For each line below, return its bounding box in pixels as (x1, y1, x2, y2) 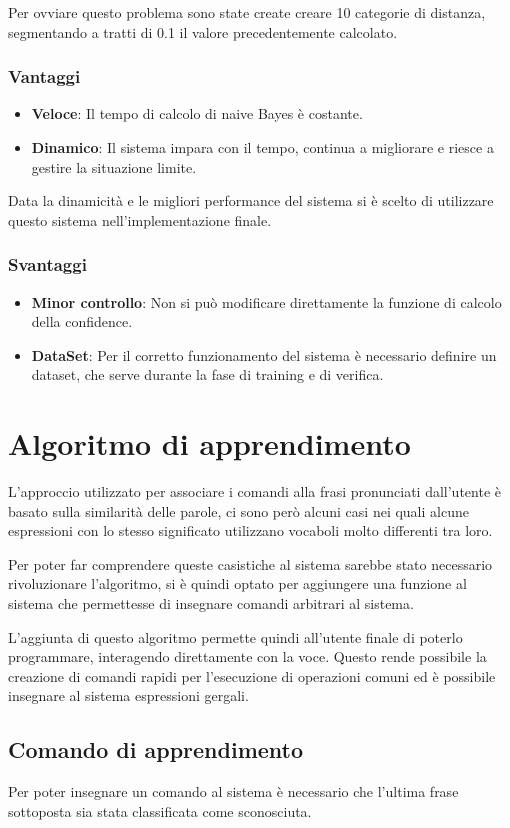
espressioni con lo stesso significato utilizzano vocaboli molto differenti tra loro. (8, 520, 493, 541)
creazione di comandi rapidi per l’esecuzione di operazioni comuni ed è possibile (8, 665, 496, 686)
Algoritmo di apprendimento (8, 423, 411, 464)
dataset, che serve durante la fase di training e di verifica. (31, 364, 384, 385)
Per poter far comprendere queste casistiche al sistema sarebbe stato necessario (8, 553, 493, 574)
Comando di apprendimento (8, 734, 304, 765)
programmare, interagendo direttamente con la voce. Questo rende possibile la (8, 646, 487, 667)
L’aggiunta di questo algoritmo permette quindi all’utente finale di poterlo (8, 626, 463, 647)
